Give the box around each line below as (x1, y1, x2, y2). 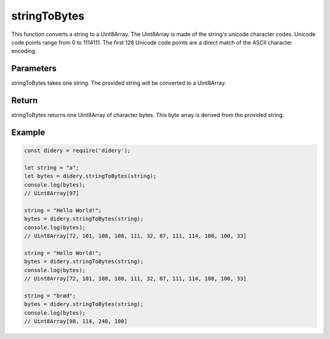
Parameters (11, 63, 57, 74)
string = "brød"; (24, 292, 76, 299)
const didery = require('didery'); (24, 147, 131, 154)
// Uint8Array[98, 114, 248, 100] (24, 318, 128, 324)
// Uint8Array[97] (24, 190, 79, 197)
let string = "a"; (24, 164, 79, 171)
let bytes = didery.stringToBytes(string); (24, 173, 157, 180)
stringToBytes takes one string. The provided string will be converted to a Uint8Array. (11, 79, 226, 87)
